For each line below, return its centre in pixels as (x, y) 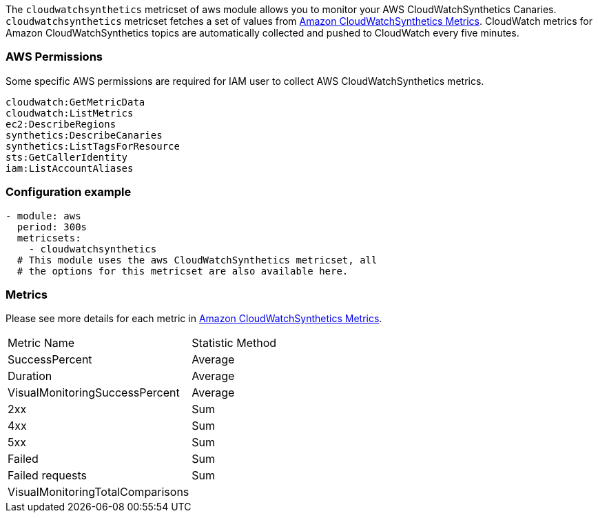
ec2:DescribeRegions (61, 124)
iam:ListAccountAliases (70, 168)
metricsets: (49, 238)
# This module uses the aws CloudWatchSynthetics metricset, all (197, 260)
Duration (30, 376)
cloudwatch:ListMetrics (70, 113)
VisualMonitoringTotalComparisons (99, 492)
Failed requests (48, 476)
